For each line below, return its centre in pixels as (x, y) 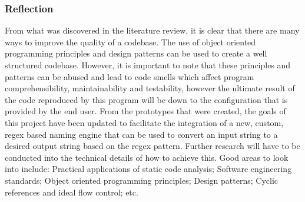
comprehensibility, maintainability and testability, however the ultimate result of (150, 88)
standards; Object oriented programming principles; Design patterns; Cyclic (142, 180)
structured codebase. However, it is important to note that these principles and (148, 65)
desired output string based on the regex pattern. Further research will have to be (152, 146)
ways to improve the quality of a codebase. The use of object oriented (130, 42)
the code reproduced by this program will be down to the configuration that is (146, 99)
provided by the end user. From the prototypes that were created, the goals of (145, 111)
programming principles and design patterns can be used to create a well (136, 53)
